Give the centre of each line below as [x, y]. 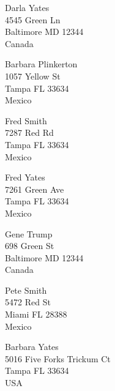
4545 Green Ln [33, 19]
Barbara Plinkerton [41, 64]
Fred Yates [25, 177]
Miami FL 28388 [36, 314]
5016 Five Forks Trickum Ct [58, 358]
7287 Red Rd [29, 132]
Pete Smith [26, 290]
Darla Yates [27, 7]
